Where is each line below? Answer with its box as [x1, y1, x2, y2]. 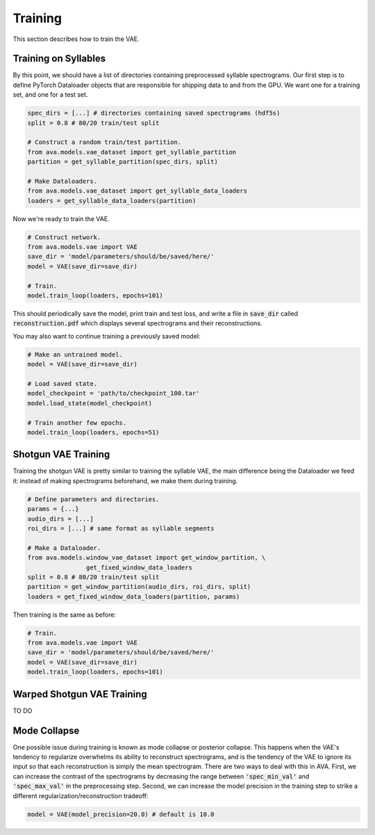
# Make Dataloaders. [27, 177, 97, 185]
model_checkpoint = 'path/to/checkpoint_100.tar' [27, 389, 200, 398]
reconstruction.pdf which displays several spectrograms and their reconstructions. [12, 319, 262, 327]
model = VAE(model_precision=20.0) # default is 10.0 [27, 810, 215, 818]
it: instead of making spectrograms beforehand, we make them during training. [12, 476, 238, 485]
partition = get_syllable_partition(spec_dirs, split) [27, 158, 218, 166]
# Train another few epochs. [27, 419, 127, 427]
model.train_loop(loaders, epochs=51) [27, 428, 160, 436]
